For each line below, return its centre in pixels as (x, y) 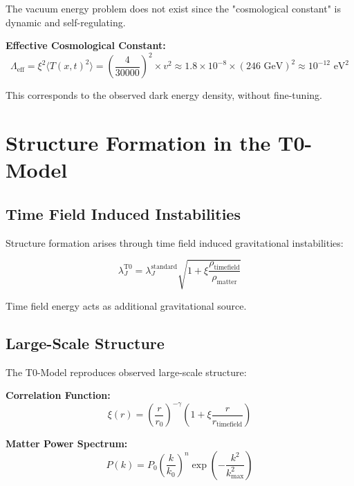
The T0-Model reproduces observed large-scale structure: (126, 372)
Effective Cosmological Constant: (86, 45)
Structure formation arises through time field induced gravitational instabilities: (175, 242)
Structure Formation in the (138, 143)
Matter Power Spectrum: (67, 443)
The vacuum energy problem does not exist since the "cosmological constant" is (174, 8)
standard (164, 267)
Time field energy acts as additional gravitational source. (126, 305)
